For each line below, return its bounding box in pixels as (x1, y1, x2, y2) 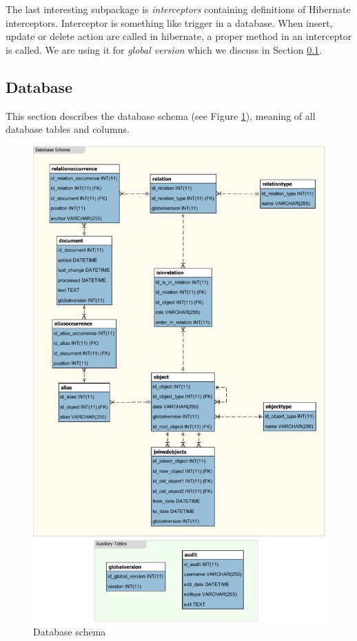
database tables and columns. (6, 122, 130, 136)
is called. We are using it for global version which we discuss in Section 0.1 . (6, 42, 323, 56)
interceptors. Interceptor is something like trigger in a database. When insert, (6, 15, 333, 30)
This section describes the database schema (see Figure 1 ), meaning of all (6, 108, 316, 123)
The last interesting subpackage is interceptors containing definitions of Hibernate (6, 2, 351, 16)
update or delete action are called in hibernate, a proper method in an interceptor (6, 29, 352, 43)
